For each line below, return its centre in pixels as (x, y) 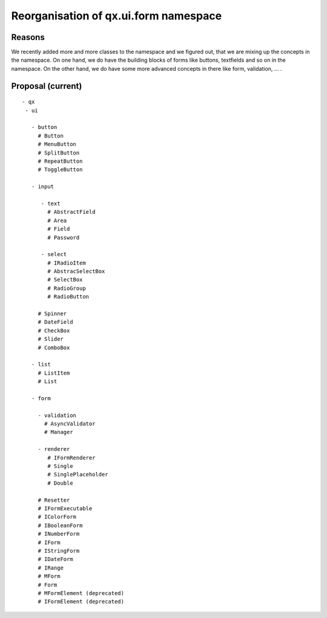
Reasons (28, 37)
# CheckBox (54, 330)
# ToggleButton (60, 170)
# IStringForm (59, 551)
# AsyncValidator (70, 424)
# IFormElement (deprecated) (81, 602)
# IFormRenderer (71, 458)
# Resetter (54, 500)
